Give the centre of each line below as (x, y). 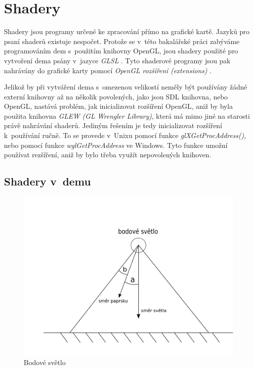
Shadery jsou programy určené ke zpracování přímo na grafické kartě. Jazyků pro (127, 31)
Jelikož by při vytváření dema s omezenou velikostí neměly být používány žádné (126, 87)
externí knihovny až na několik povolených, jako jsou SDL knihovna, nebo (116, 96)
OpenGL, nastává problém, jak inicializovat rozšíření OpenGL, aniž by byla (118, 106)
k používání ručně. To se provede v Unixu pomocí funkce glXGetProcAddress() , (125, 135)
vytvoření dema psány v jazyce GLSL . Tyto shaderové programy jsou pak (117, 60)
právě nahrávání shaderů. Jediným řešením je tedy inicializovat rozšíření (113, 125)
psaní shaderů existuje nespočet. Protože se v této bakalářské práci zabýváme (122, 41)
